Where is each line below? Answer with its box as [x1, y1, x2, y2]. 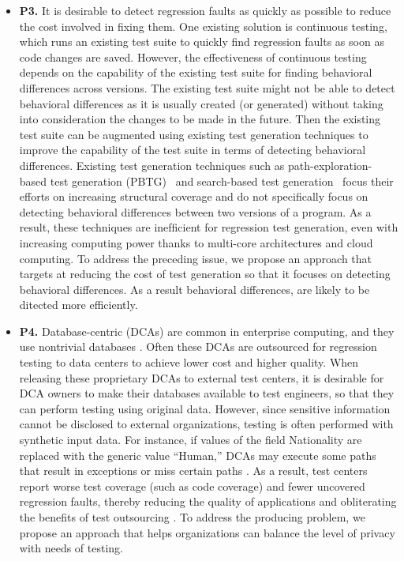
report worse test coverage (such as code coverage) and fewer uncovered [19, 477, 365, 494]
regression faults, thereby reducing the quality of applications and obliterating [19, 493, 397, 510]
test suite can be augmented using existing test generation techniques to [19, 126, 368, 142]
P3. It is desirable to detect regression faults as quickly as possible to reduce [19, 2, 391, 18]
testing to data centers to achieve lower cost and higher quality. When [19, 354, 359, 371]
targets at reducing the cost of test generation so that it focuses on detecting [19, 265, 391, 282]
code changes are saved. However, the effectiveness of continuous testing [19, 48, 367, 65]
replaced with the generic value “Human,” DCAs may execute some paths [19, 446, 376, 463]
